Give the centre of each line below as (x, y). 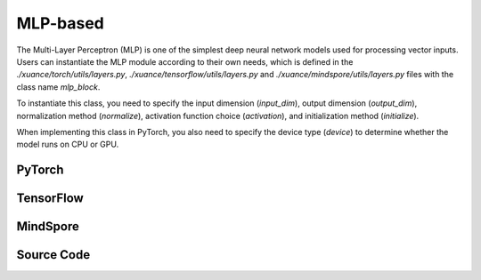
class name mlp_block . (58, 87)
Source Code (53, 255)
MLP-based (60, 23)
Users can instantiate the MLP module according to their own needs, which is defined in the (185, 61)
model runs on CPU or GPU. (68, 144)
